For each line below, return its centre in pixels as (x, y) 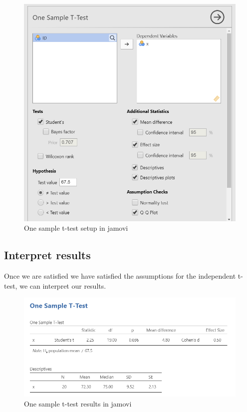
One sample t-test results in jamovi (78, 403)
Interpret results (47, 255)
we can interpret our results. (63, 285)
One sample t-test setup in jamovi (76, 228)
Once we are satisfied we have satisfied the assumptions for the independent (120, 276)
